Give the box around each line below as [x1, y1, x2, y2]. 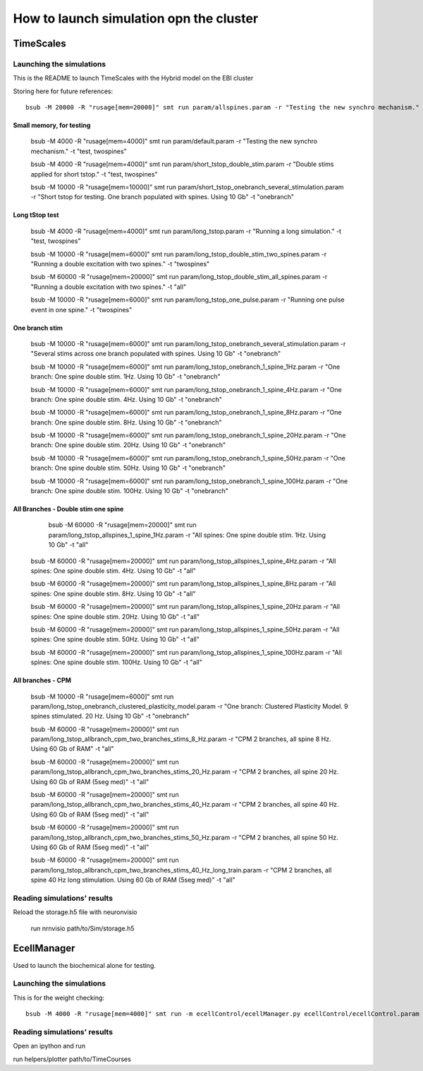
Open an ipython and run [13, 1042, 86, 1051]
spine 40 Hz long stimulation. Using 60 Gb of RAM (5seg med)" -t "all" [30, 876, 235, 884]
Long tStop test [13, 211, 59, 219]
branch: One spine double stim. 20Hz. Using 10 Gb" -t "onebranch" [30, 441, 226, 449]
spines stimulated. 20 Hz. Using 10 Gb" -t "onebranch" [30, 712, 190, 721]
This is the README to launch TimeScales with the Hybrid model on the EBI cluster [13, 74, 254, 83]
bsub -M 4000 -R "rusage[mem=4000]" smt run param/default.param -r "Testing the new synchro [30, 137, 317, 146]
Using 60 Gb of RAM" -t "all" [30, 745, 114, 753]
